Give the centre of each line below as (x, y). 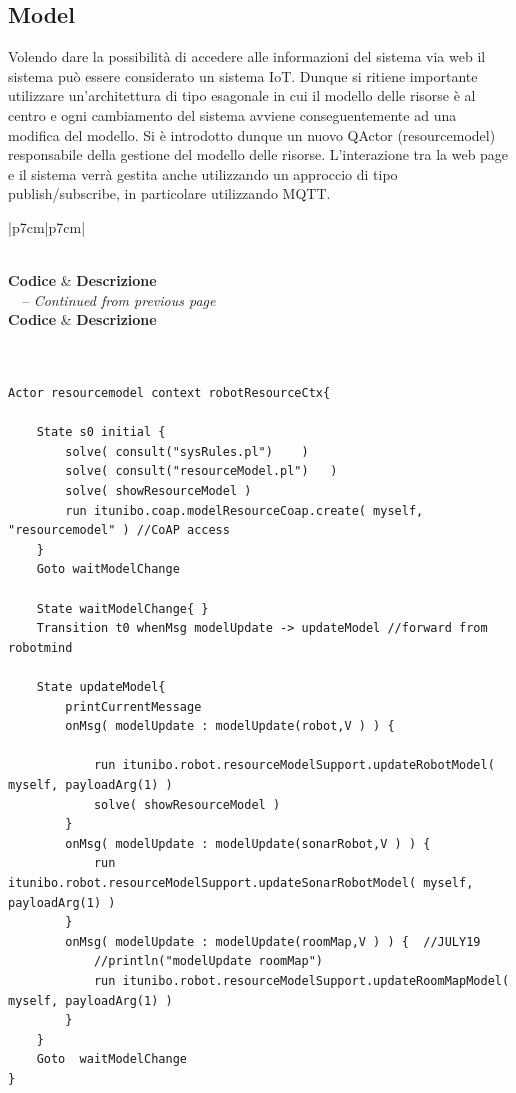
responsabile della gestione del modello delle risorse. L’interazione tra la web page (258, 154)
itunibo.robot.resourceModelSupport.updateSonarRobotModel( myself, (241, 882)
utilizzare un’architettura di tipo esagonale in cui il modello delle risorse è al (242, 95)
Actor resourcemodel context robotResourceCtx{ (169, 393)
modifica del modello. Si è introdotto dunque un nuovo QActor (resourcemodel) (252, 134)
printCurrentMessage (133, 706)
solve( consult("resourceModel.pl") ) (201, 471)
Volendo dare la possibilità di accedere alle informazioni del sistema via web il (247, 56)
